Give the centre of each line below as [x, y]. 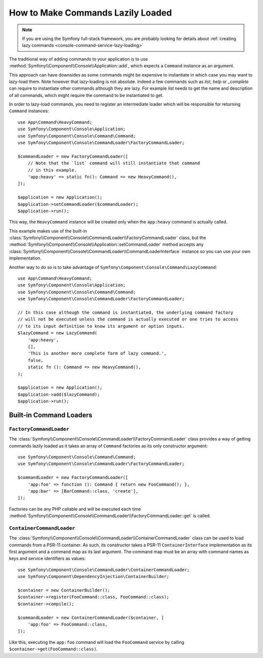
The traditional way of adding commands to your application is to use [78, 59]
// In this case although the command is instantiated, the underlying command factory [126, 312]
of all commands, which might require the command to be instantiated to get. [86, 95]
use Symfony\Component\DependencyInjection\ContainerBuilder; [94, 577]
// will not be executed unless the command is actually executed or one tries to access [128, 319]
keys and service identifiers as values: [47, 558]
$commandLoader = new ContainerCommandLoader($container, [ [91, 618]
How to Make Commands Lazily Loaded [91, 13]
